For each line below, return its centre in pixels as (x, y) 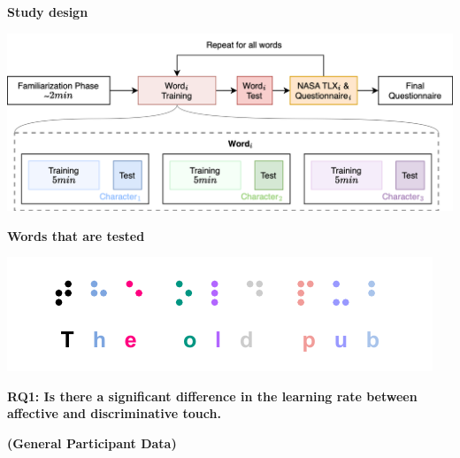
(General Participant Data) (92, 442)
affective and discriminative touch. (114, 413)
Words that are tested (76, 235)
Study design (48, 12)
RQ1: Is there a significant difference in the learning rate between (212, 396)
